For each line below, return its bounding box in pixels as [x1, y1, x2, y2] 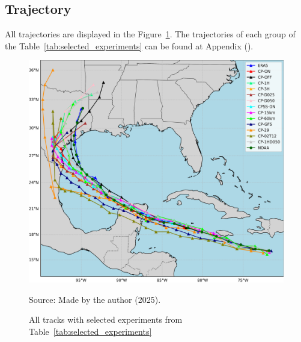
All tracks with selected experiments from [29, 313, 183, 326]
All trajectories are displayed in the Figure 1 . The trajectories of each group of [5, 28, 296, 40]
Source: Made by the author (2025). [29, 293, 161, 305]
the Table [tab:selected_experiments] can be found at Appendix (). [5, 39, 254, 52]
